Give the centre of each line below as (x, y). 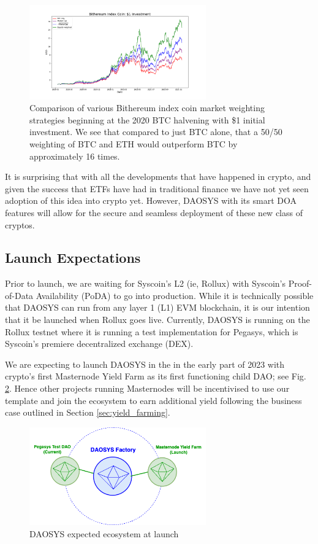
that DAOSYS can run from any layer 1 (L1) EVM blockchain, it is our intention (157, 307)
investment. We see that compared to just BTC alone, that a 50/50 (156, 132)
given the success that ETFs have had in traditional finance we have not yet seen (157, 188)
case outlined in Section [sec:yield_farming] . (88, 412)
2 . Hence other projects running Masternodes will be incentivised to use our (147, 388)
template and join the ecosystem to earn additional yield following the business (153, 400)
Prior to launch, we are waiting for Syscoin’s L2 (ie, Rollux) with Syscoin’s (146, 283)
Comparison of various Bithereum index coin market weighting (147, 108)
